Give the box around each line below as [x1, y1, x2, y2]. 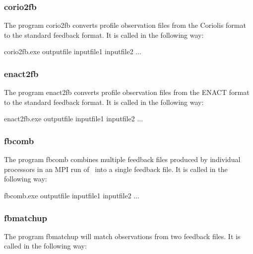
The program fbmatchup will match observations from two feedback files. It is [4, 231, 241, 241]
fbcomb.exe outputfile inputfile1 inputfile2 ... [4, 190, 140, 200]
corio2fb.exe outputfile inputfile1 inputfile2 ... [4, 46, 142, 57]
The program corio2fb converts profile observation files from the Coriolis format [4, 20, 246, 30]
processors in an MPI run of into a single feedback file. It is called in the [4, 164, 228, 174]
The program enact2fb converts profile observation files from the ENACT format [4, 87, 250, 97]
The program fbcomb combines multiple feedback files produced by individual [4, 154, 241, 165]
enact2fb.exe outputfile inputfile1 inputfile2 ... [4, 113, 143, 124]
